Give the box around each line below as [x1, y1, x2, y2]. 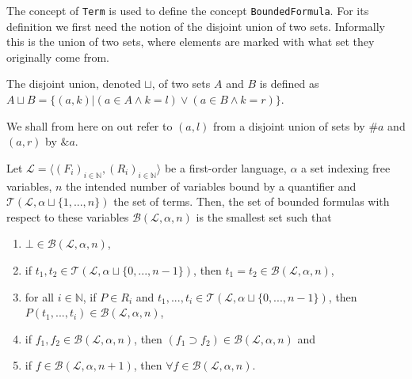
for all [25, 288, 55, 305]
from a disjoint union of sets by [213, 117, 365, 134]
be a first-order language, [164, 159, 287, 176]
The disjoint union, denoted [6, 75, 141, 92]
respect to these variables [6, 208, 129, 225]
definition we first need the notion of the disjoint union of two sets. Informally [6, 17, 385, 34]
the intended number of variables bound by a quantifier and [66, 177, 357, 194]
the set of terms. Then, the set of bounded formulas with [113, 193, 390, 210]
